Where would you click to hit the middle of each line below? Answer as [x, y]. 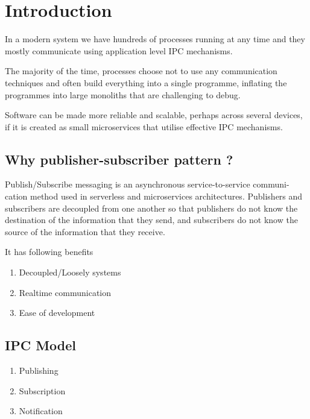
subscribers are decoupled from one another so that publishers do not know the [151, 208]
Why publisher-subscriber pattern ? [119, 159]
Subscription [42, 390]
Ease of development [57, 313]
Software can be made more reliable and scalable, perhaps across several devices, [154, 115]
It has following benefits [49, 252]
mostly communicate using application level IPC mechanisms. [119, 50]
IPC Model [41, 345]
